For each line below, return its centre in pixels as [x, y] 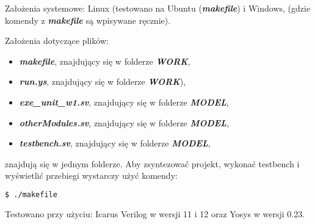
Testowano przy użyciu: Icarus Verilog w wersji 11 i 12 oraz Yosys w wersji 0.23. [155, 213]
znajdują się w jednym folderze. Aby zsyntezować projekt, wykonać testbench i [152, 163]
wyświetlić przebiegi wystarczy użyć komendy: [91, 175]
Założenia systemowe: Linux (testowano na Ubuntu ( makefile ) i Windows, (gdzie [158, 8]
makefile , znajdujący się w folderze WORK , [105, 61]
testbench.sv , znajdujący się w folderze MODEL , [115, 143]
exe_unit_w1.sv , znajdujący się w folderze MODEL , [124, 102]
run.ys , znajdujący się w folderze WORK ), [103, 81]
